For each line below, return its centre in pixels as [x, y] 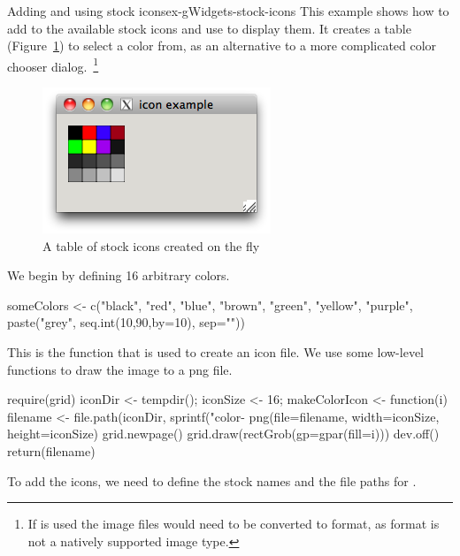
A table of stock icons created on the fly [151, 245]
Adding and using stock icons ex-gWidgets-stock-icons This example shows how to [228, 11]
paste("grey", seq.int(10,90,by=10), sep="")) [126, 322]
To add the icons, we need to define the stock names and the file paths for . [212, 480]
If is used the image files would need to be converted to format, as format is [234, 524]
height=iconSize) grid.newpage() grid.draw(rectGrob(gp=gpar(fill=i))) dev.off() [223, 434]
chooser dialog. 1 [53, 65]
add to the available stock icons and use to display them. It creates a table [209, 28]
